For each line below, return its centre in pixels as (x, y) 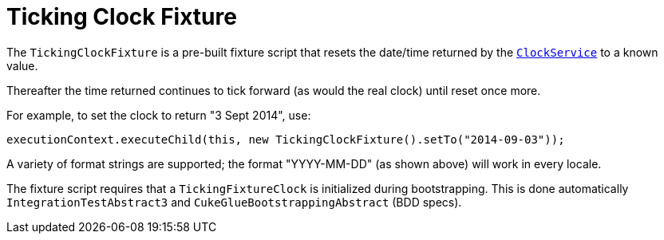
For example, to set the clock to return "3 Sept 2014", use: (159, 115)
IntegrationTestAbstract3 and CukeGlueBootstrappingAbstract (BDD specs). (234, 202)
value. (22, 65)
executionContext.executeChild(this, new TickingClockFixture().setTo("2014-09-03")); (286, 139)
